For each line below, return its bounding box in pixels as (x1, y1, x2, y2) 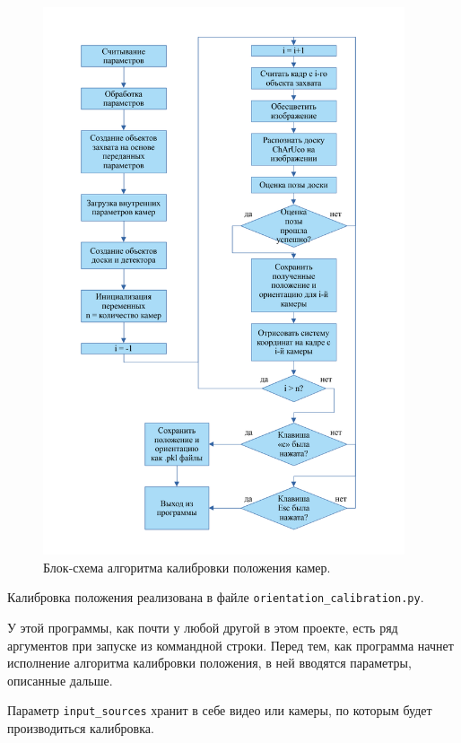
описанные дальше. (7, 670, 113, 689)
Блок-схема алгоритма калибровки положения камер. (43, 557, 331, 576)
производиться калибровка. (7, 719, 154, 738)
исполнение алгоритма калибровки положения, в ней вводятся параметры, (7, 653, 412, 672)
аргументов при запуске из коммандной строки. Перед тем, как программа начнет (7, 635, 454, 654)
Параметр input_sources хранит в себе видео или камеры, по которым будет (7, 701, 432, 720)
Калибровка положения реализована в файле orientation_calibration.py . (7, 588, 424, 607)
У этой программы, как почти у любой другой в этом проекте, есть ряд (7, 617, 398, 636)
